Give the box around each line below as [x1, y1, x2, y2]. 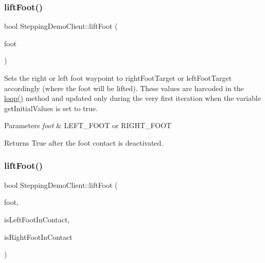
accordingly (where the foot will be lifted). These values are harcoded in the [4, 82, 244, 93]
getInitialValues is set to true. [4, 102, 98, 113]
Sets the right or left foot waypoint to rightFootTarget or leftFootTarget [4, 73, 232, 83]
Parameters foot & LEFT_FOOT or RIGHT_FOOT [4, 120, 172, 131]
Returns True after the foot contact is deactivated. [4, 137, 164, 148]
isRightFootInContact [4, 231, 73, 242]
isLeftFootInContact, [4, 214, 70, 224]
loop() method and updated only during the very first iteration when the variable [4, 93, 261, 103]
